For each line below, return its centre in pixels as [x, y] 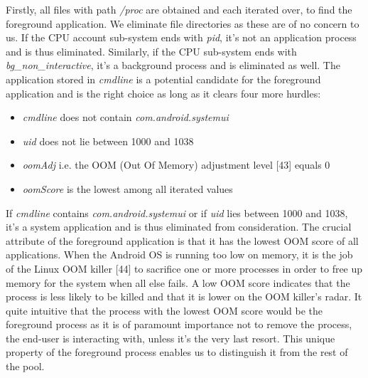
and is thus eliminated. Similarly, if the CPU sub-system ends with [151, 51]
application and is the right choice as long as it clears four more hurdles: [163, 93]
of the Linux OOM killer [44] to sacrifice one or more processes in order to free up [184, 268]
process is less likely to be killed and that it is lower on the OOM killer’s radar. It [184, 296]
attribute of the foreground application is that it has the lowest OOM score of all [182, 240]
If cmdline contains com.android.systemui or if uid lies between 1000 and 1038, [177, 212]
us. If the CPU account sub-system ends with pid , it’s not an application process [181, 37]
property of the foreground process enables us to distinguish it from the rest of [177, 352]
